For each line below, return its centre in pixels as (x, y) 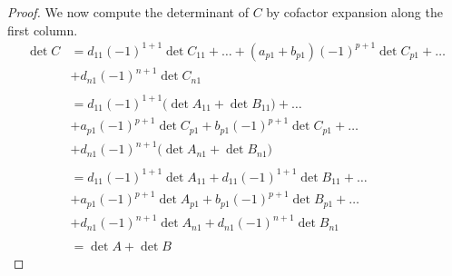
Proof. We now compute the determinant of (128, 12)
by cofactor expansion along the (354, 12)
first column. (43, 30)
